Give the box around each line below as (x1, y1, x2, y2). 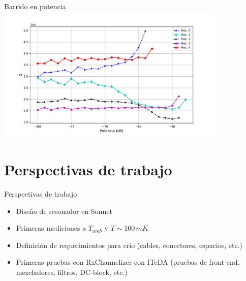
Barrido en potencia (4, 1, 66, 11)
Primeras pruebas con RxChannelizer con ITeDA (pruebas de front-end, (16, 257, 240, 267)
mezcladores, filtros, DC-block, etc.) (16, 267, 128, 277)
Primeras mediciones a (16, 223, 86, 233)
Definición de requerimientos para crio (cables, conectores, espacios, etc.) (16, 239, 243, 250)
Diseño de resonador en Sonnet (16, 205, 112, 216)
